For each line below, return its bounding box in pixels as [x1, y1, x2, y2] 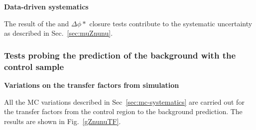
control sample [4, 60, 64, 72]
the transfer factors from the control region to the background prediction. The [4, 106, 243, 117]
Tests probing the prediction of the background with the [4, 49, 236, 61]
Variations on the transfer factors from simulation [4, 79, 179, 90]
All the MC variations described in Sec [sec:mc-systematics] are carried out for [4, 96, 245, 107]
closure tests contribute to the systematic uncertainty [89, 18, 253, 28]
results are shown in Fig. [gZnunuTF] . [4, 116, 121, 126]
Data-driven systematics [4, 1, 89, 11]
